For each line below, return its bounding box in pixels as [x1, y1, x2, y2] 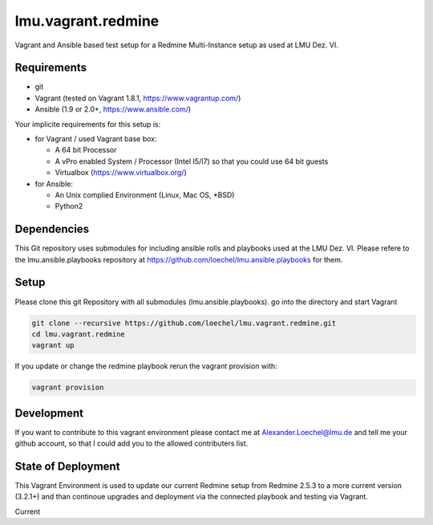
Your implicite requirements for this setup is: [14, 119, 161, 128]
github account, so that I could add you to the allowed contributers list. [14, 438, 249, 449]
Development [14, 406, 84, 420]
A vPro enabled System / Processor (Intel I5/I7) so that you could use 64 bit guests [55, 157, 329, 166]
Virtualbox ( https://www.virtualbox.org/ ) [55, 168, 188, 177]
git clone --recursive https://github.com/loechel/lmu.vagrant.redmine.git [31, 318, 337, 328]
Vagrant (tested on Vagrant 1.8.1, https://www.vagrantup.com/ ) [34, 93, 241, 103]
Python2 [55, 201, 83, 211]
